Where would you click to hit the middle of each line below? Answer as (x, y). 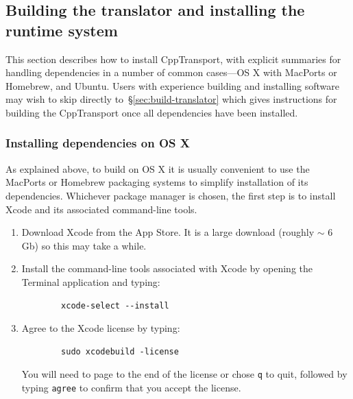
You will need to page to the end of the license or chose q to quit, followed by (184, 374)
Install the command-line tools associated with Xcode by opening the (167, 268)
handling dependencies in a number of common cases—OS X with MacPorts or (171, 72)
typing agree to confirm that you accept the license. (131, 387)
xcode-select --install (115, 305)
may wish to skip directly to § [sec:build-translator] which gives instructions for (171, 99)
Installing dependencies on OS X (98, 143)
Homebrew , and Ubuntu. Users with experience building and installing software (173, 85)
